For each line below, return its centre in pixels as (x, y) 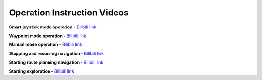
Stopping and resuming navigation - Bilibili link (57, 53)
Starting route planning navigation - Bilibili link (56, 62)
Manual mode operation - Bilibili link (45, 45)
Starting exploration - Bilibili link (42, 71)
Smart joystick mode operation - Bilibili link (53, 27)
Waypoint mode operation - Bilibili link (48, 36)
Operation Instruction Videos (69, 13)
